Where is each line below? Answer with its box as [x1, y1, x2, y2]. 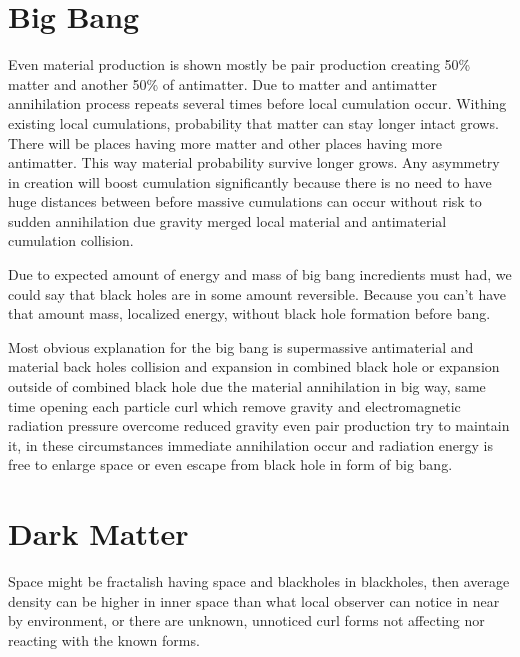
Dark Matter [8, 513, 189, 554]
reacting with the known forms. [8, 629, 200, 650]
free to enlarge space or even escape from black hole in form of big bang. [8, 454, 453, 475]
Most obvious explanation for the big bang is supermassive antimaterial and [8, 336, 474, 357]
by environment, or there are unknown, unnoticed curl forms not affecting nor [8, 610, 485, 631]
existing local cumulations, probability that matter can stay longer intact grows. [8, 112, 499, 133]
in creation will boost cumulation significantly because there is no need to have [8, 171, 492, 192]
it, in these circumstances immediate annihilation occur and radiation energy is [8, 434, 494, 455]
